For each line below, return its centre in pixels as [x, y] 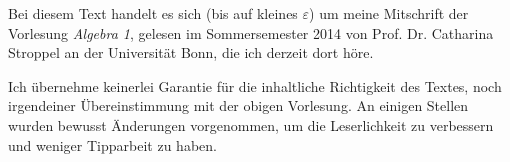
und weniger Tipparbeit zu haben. [112, 144]
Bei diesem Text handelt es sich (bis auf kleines [153, 13]
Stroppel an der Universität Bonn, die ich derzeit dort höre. [191, 52]
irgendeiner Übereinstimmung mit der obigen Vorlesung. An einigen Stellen [238, 105]
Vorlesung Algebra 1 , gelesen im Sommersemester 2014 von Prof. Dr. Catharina [251, 32]
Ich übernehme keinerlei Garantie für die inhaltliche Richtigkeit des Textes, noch [255, 85]
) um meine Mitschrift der [389, 13]
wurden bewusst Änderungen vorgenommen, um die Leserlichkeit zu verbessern [251, 124]
